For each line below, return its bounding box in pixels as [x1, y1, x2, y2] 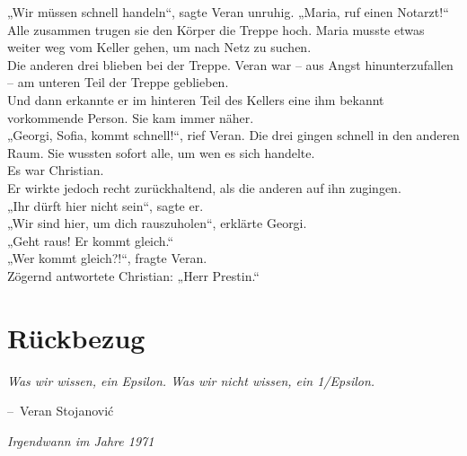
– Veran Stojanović [7, 401, 114, 420]
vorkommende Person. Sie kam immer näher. [7, 108, 254, 127]
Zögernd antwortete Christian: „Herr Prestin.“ [7, 266, 260, 285]
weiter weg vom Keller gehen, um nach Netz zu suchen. [7, 38, 312, 57]
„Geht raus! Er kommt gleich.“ [7, 231, 174, 250]
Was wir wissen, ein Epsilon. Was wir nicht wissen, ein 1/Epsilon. [7, 371, 375, 390]
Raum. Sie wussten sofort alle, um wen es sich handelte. [7, 143, 315, 162]
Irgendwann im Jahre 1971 [7, 431, 154, 450]
